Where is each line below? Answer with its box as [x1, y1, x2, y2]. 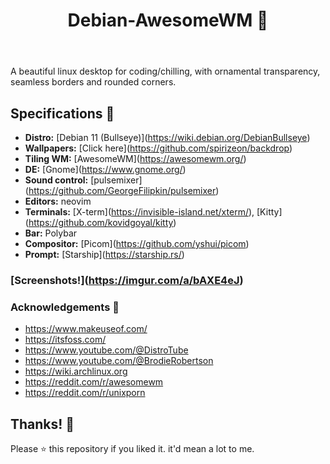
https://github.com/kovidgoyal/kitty [28, 217, 174, 228]
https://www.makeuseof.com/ [24, 323, 148, 335]
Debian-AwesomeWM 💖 [67, 9, 269, 32]
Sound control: [24, 174, 89, 186]
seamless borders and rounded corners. [10, 76, 177, 88]
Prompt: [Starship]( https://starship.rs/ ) [24, 249, 185, 260]
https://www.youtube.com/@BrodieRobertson [24, 355, 214, 367]
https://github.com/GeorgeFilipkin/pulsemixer [28, 185, 217, 196]
